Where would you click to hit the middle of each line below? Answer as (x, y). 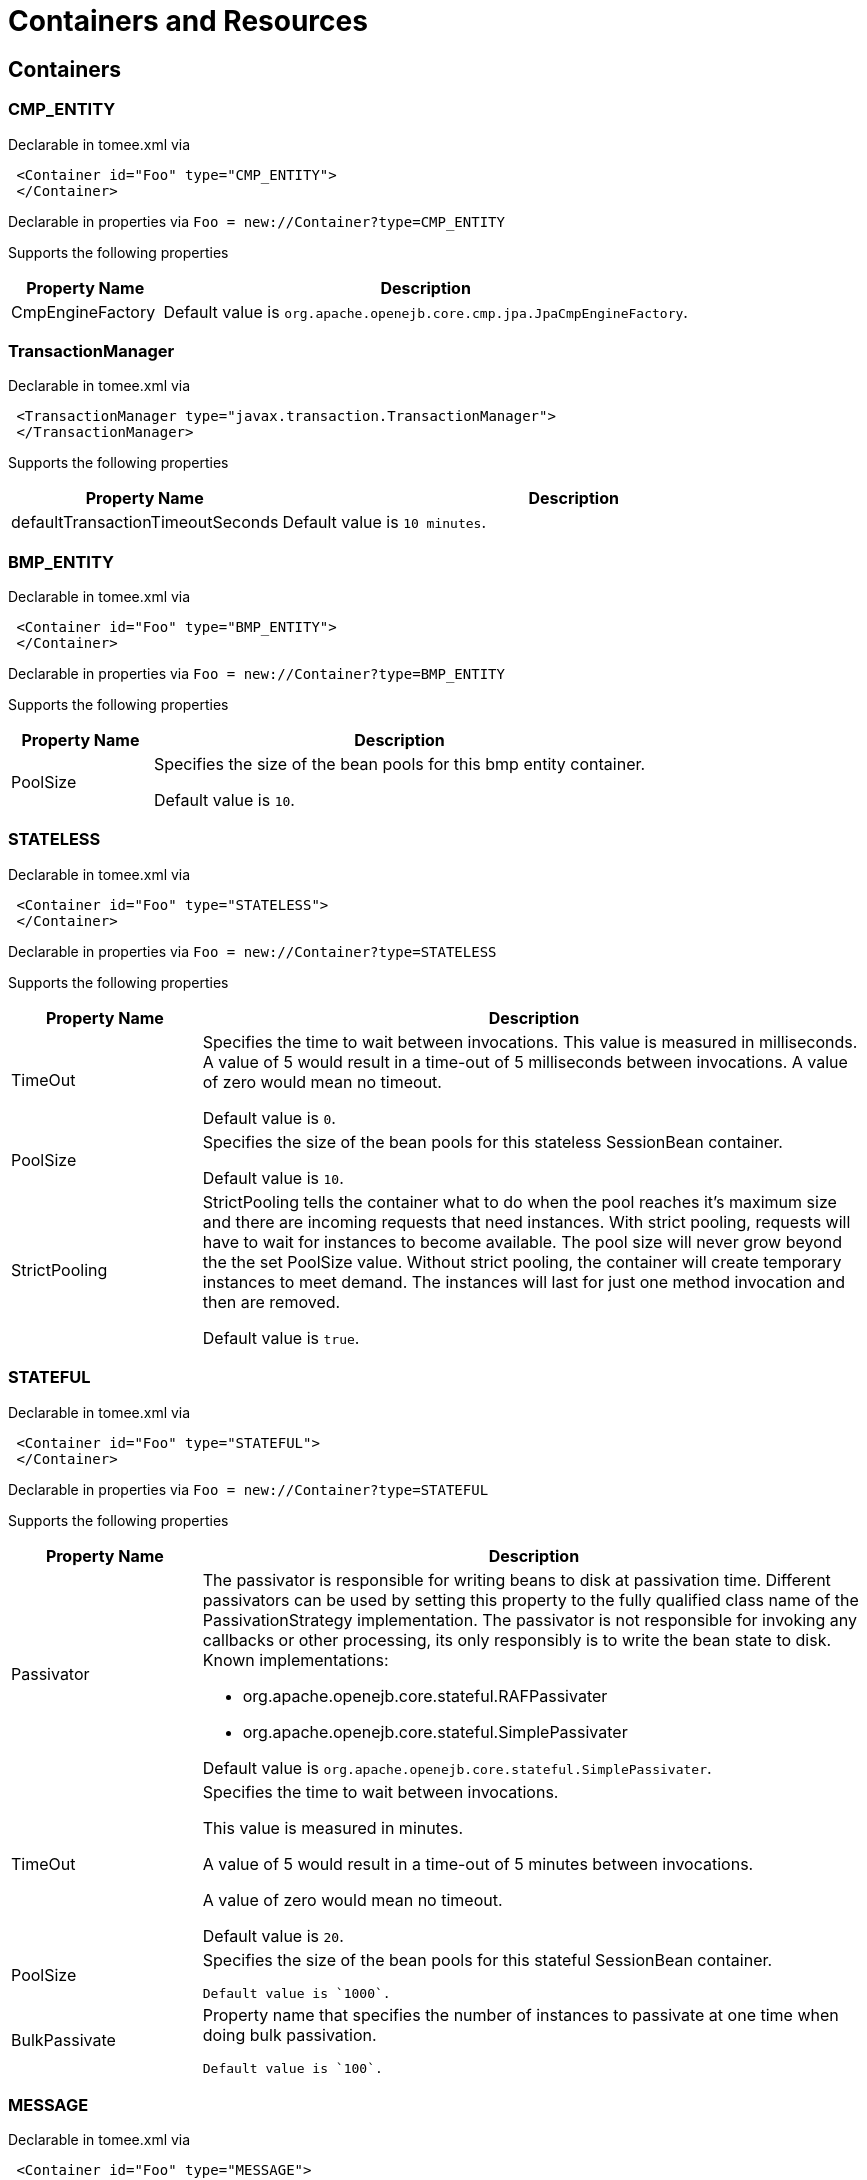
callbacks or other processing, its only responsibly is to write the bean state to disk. (517, 1639)
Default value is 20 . (273, 1935)
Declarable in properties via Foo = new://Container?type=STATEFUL (248, 1489)
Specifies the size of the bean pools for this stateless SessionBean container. (492, 1141)
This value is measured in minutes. (333, 1827)
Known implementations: (295, 1659)
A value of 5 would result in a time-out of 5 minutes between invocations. (478, 1863)
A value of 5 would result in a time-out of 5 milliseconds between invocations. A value (525, 1061)
